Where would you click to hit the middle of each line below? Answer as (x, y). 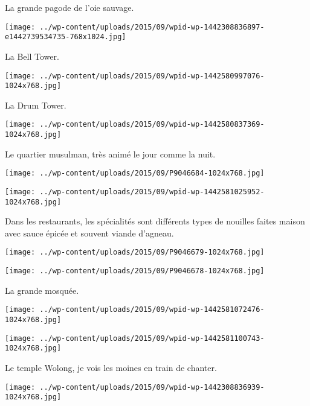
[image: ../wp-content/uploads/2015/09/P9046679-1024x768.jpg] (135, 252)
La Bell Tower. (32, 56)
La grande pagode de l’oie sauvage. (69, 7)
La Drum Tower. (36, 105)
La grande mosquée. (42, 290)
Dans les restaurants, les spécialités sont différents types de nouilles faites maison (155, 221)
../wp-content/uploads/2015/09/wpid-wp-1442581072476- (152, 310)
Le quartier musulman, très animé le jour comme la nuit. (110, 154)
